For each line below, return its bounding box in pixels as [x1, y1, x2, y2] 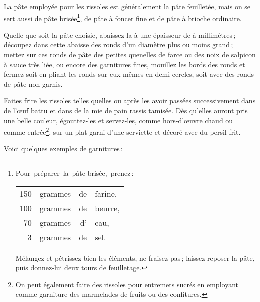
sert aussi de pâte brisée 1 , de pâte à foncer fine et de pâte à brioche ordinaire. [4, 11, 242, 23]
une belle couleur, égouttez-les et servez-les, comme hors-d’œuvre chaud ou [4, 115, 233, 125]
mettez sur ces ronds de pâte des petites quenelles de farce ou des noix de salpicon [4, 49, 256, 60]
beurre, [95, 202, 120, 214]
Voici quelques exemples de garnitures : [4, 143, 123, 154]
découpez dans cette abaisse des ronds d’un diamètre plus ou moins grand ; [4, 39, 233, 50]
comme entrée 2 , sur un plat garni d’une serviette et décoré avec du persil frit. [4, 125, 241, 137]
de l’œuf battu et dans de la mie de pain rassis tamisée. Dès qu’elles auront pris [4, 105, 248, 115]
